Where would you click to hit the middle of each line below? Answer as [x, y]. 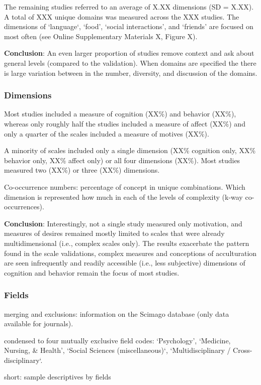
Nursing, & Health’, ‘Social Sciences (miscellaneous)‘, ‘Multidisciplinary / [117, 350]
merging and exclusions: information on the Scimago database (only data [117, 313]
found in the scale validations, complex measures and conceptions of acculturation [130, 253]
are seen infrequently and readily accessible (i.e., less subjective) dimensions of [125, 263]
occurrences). [24, 207]
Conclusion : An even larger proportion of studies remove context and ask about [129, 53]
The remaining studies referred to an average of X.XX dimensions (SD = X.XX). [129, 7]
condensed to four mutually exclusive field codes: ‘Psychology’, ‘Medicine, [117, 340]
